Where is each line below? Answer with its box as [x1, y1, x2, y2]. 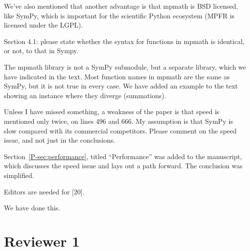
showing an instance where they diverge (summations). [4, 90, 166, 100]
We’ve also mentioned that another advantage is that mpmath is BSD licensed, [4, 1, 238, 11]
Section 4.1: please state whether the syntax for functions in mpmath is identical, [4, 36, 245, 46]
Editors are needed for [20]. [4, 186, 85, 196]
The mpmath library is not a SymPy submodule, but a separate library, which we [4, 61, 246, 72]
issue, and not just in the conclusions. [4, 135, 116, 145]
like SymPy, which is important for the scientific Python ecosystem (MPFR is [4, 10, 235, 20]
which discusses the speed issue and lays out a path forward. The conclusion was [4, 161, 243, 171]
